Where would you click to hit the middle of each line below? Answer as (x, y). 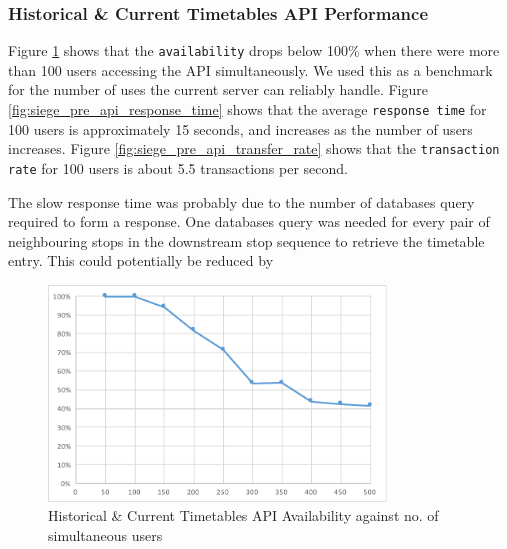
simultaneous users (105, 534)
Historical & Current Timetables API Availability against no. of (243, 515)
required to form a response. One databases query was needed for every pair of (249, 221)
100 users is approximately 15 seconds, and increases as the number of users (240, 128)
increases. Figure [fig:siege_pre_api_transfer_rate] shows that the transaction (254, 148)
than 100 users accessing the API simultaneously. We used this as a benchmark (250, 69)
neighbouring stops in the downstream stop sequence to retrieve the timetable (246, 240)
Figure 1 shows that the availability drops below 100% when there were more (254, 50)
